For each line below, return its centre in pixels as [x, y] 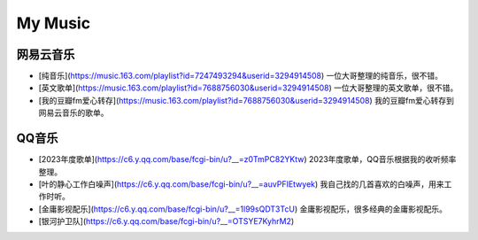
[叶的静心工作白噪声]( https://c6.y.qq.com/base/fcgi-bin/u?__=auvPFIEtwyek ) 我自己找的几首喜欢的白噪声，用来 [241, 184]
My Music [54, 23]
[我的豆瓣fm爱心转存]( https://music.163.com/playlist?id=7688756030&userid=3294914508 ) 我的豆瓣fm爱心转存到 [247, 100]
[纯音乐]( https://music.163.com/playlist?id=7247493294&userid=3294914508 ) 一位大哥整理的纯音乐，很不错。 [240, 76]
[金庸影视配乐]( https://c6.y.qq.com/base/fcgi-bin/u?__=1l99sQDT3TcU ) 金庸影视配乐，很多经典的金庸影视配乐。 [243, 209]
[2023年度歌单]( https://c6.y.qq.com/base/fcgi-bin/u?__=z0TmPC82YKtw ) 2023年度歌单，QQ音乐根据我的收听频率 [247, 159]
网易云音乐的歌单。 [73, 113]
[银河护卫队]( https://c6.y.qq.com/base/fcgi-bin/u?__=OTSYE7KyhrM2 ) [166, 221]
